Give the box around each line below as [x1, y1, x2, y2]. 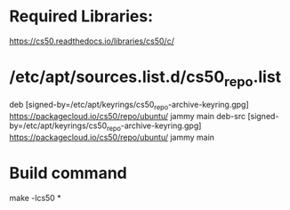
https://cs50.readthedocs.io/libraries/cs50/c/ [9, 36, 175, 46]
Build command [9, 163, 127, 183]
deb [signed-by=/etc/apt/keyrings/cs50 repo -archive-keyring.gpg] [9, 100, 249, 112]
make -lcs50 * [9, 193, 61, 203]
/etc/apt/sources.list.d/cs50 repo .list [9, 67, 282, 90]
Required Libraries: [9, 6, 154, 27]
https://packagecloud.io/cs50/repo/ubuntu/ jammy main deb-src [9, 111, 246, 122]
